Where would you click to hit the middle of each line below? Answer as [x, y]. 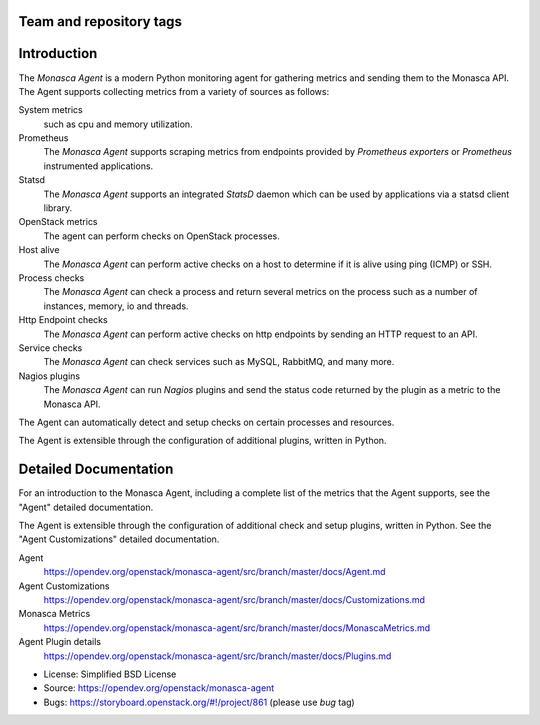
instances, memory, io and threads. [116, 306]
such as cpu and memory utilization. [118, 124]
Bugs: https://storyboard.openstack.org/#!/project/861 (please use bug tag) [199, 702]
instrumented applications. [98, 166]
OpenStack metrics [58, 222]
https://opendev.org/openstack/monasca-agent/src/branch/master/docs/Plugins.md [217, 656]
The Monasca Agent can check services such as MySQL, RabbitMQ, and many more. [219, 362]
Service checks [50, 347]
